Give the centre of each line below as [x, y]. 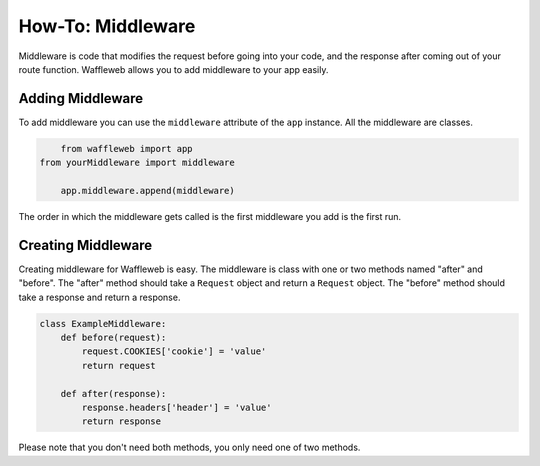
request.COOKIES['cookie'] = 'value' [174, 351]
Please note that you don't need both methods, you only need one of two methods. [189, 447]
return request [119, 365]
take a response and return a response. [99, 297]
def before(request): [113, 338]
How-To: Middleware [107, 26]
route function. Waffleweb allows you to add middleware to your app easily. [173, 69]
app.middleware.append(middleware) [147, 190]
